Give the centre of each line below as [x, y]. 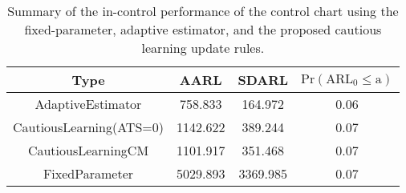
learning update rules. [203, 48]
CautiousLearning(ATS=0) [88, 127]
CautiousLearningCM [88, 150]
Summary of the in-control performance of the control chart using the [203, 11]
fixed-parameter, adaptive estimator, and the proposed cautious [203, 29]
